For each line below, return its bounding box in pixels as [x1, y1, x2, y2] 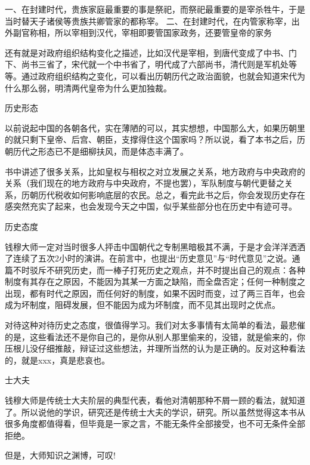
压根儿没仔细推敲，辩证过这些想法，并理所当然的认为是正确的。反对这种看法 [5, 342, 305, 355]
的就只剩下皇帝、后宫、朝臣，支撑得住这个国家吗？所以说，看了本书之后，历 [5, 133, 305, 146]
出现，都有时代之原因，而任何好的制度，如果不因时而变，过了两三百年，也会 [5, 287, 305, 299]
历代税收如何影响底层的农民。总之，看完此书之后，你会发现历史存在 [38, 188, 305, 201]
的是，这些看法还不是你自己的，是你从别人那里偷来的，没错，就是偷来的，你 [5, 330, 305, 343]
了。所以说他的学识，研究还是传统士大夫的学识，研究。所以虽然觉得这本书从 [5, 405, 305, 418]
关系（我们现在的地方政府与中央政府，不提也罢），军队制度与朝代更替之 [5, 177, 284, 189]
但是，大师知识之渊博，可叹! [5, 449, 116, 461]
